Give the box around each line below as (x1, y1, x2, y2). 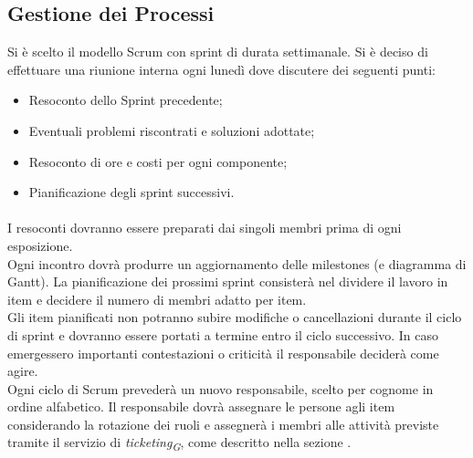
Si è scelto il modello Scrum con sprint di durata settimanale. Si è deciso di (7, 42, 428, 61)
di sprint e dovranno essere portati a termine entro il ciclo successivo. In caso (7, 325, 439, 344)
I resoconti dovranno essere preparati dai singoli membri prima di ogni (7, 218, 402, 237)
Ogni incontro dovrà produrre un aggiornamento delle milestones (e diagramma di (7, 254, 467, 273)
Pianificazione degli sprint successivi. (28, 182, 235, 202)
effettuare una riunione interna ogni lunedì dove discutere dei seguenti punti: (7, 59, 436, 78)
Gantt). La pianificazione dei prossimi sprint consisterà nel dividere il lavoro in (7, 272, 448, 291)
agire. (7, 361, 38, 380)
